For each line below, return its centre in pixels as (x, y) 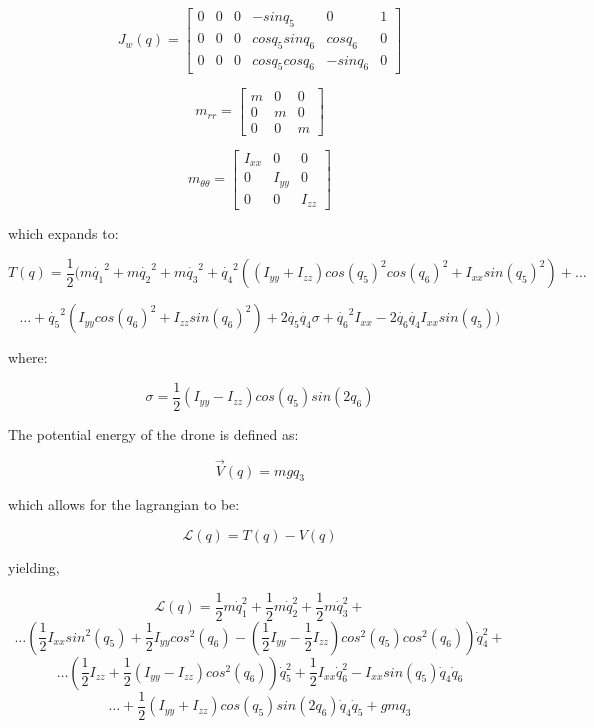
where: (28, 357)
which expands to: (63, 233)
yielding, (34, 566)
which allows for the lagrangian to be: (124, 504)
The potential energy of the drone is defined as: (153, 433)
